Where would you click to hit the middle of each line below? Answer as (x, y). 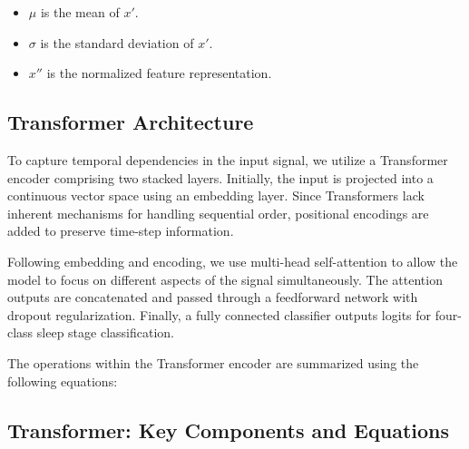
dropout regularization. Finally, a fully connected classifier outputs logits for (220, 314)
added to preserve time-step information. (121, 231)
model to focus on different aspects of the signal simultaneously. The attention (225, 279)
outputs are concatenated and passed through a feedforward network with (213, 297)
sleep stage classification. (105, 332)
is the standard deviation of (117, 42)
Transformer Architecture (131, 122)
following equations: (63, 381)
